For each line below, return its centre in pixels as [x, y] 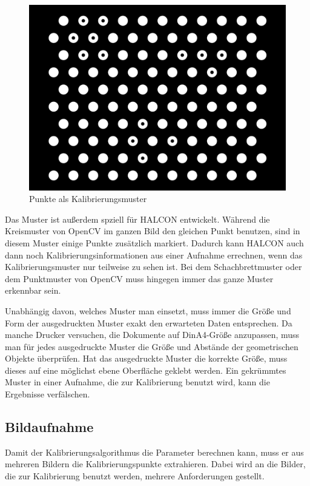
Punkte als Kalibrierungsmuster [88, 199]
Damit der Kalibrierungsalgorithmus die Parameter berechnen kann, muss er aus [154, 452]
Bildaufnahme [49, 427]
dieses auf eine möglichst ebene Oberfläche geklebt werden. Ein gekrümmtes [146, 370]
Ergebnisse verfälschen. [48, 394]
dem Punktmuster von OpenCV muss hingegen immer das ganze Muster [139, 278]
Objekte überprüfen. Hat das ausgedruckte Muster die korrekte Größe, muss [146, 358]
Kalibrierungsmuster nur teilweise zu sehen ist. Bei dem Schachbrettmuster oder [153, 267]
